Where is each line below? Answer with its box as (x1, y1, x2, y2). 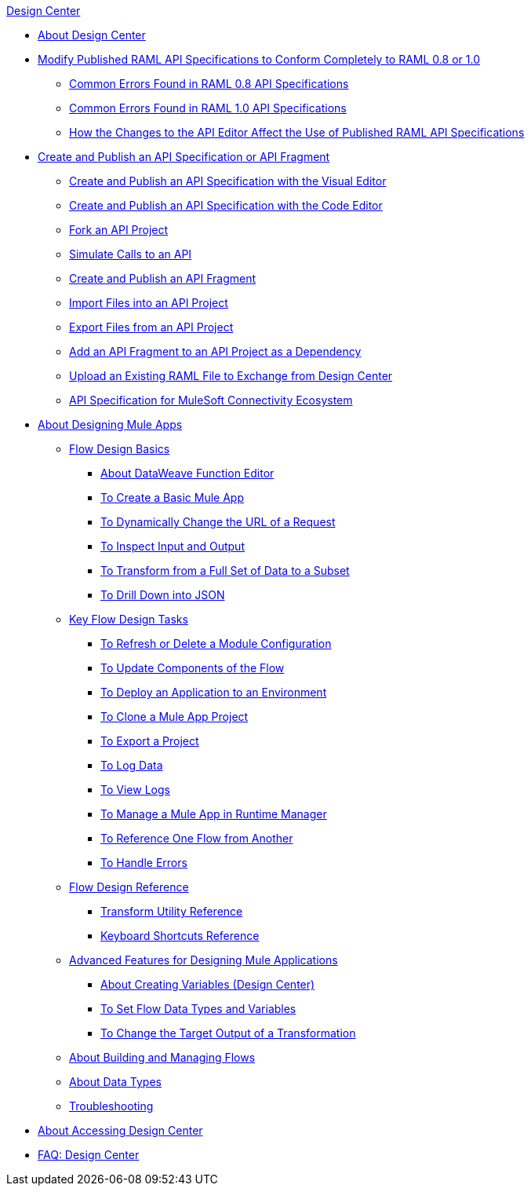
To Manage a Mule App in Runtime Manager (100, 807, 327, 821)
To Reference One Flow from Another (100, 832, 293, 845)
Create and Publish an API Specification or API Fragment (38, 150, 330, 163)
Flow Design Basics (69, 442, 170, 455)
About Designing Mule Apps (38, 418, 183, 431)
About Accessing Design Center (38, 1124, 203, 1137)
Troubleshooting (69, 1099, 154, 1113)
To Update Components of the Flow (100, 661, 285, 675)
